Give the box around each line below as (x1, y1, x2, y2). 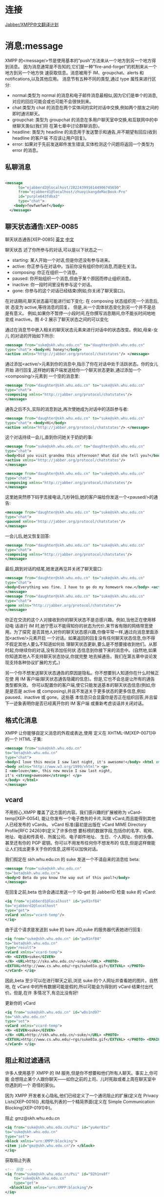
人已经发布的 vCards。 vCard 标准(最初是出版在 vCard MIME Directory (5, 821, 147, 827)
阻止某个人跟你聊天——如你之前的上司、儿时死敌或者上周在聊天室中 (19, 1076, 156, 1082)
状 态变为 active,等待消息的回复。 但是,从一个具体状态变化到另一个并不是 (5, 304, 152, 310)
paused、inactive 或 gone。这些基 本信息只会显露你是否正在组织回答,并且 (5, 694, 154, 700)
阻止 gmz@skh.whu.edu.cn (5, 1115, 60, 1121)
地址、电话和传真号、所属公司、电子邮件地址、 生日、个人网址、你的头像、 (5, 834, 156, 840)
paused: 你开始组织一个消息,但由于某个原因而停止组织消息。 (12, 275, 134, 281)
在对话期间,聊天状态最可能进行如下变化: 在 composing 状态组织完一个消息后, (5, 298, 159, 304)
